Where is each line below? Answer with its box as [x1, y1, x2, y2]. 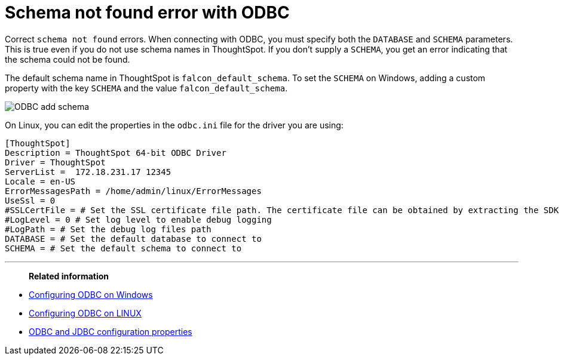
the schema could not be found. [5, 54, 130, 64]
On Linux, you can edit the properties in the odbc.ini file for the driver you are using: [5, 119, 344, 130]
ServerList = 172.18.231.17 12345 [5, 167, 171, 177]
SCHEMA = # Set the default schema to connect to [5, 243, 242, 253]
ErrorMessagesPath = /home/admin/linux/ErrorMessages [5, 186, 262, 196]
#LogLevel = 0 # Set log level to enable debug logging [5, 214, 272, 224]
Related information [29, 270, 109, 281]
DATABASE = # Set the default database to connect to [5, 233, 262, 244]
